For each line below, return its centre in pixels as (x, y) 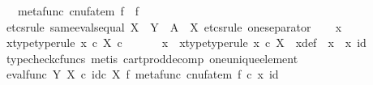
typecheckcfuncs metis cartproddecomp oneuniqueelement (152, 58)
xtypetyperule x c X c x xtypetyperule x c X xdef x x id (186, 42)
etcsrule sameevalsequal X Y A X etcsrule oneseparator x (174, 26)
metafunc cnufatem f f (78, 11)
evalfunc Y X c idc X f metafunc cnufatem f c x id (142, 74)
